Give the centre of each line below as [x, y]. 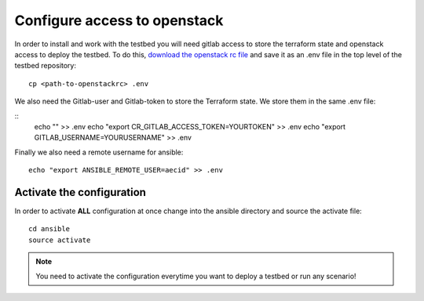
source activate [60, 240]
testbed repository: [45, 66]
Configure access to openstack [119, 20]
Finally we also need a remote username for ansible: [99, 152]
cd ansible [49, 229]
